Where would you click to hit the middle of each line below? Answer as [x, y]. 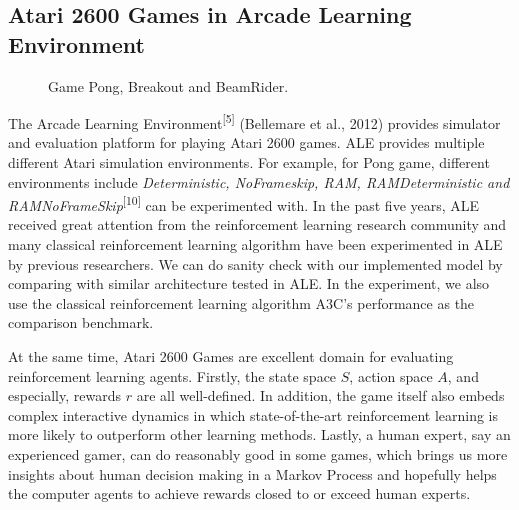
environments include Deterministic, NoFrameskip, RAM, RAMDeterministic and [259, 181]
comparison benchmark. [81, 322]
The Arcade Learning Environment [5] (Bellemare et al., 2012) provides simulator [254, 121]
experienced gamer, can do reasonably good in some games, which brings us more [258, 454]
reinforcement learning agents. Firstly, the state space [172, 375]
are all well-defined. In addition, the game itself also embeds [320, 395]
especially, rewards [65, 395]
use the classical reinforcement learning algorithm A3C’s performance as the [241, 302]
